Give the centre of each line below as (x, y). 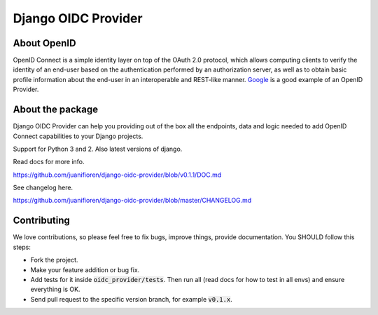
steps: (22, 247)
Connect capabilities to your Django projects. (78, 136)
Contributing (41, 221)
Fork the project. (54, 260)
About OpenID (44, 43)
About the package (55, 110)
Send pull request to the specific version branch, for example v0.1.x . (131, 299)
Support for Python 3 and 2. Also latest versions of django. (98, 149)
